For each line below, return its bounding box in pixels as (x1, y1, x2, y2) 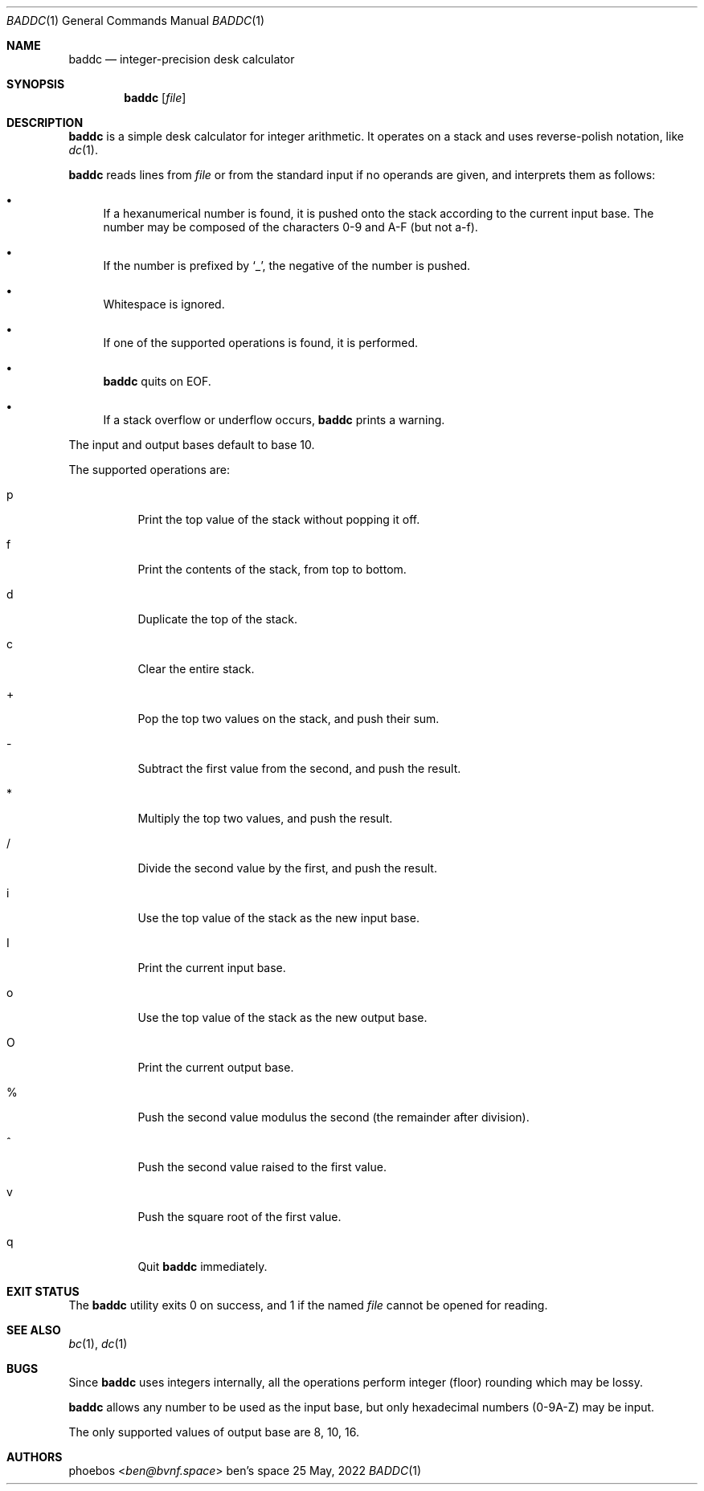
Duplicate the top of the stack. (137, 612, 298, 626)
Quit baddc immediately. (137, 1260, 268, 1273)
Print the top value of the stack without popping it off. (137, 513, 420, 526)
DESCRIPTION (6, 116, 84, 129)
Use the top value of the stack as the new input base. (137, 911, 420, 925)
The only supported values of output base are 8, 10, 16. (68, 1425, 359, 1439)
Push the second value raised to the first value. (137, 1160, 387, 1174)
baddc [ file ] (124, 91, 186, 104)
